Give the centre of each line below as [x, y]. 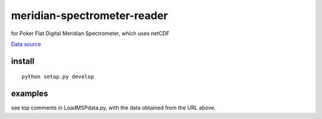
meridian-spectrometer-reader [89, 15]
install [23, 61]
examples [30, 94]
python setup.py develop [58, 77]
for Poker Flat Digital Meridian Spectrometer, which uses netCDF [90, 33]
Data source [26, 44]
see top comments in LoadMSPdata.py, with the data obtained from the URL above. [113, 108]
